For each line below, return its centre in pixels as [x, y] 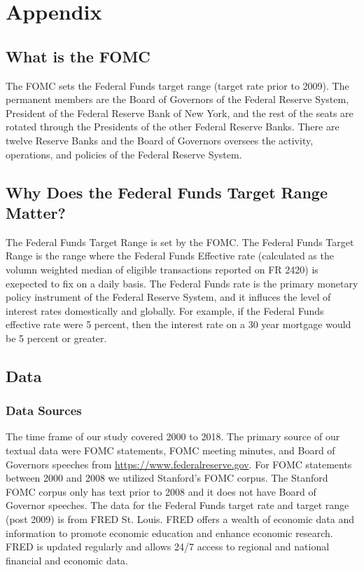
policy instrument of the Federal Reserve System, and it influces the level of [168, 297]
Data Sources [44, 410]
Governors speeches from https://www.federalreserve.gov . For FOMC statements [179, 464]
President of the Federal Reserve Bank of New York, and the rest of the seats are [180, 113]
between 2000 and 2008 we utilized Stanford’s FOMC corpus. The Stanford [167, 478]
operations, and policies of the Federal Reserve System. [124, 154]
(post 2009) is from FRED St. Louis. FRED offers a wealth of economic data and [180, 519]
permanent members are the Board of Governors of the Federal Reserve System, [177, 99]
